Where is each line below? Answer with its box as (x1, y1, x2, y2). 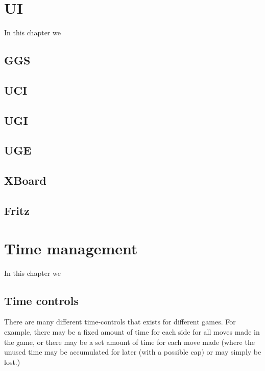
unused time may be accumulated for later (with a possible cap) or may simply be (4, 346, 261, 357)
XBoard (4, 172, 46, 188)
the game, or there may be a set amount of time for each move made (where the (4, 336, 255, 347)
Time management (4, 237, 138, 258)
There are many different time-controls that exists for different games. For (4, 316, 236, 327)
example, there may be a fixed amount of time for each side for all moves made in (4, 326, 260, 337)
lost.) (4, 356, 20, 367)
